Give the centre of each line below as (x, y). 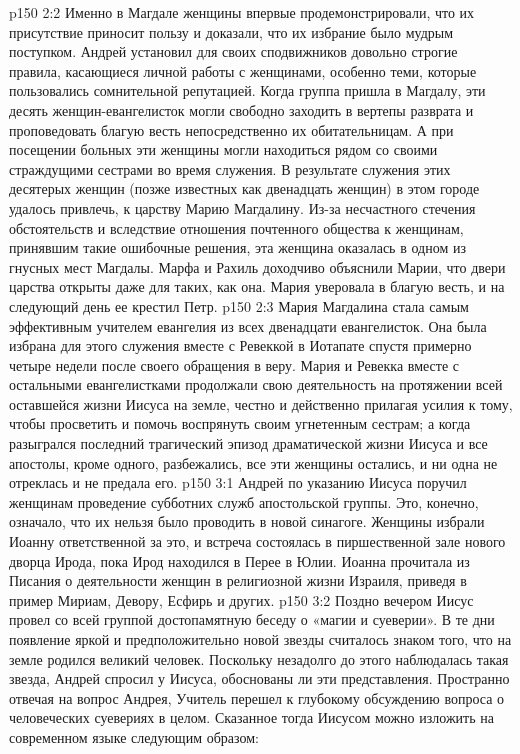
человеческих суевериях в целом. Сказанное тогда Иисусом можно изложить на (251, 717)
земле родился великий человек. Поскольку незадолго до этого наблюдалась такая (259, 658)
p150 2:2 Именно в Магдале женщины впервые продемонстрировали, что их (242, 12)
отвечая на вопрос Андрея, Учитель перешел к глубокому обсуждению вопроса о (257, 697)
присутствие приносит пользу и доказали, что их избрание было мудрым (231, 31)
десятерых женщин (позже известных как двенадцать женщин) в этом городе (244, 188)
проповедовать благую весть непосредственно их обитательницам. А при (231, 129)
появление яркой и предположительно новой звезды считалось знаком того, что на (260, 639)
